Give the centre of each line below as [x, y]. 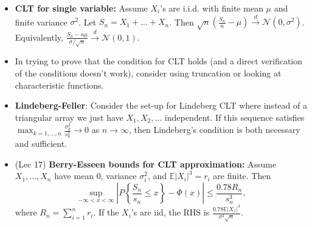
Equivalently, [39, 37]
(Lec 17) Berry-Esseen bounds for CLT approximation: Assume [146, 164]
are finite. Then [242, 176]
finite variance [41, 22]
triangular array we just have [69, 117]
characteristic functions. [59, 85]
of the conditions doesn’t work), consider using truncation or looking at [148, 73]
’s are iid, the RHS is [170, 212]
